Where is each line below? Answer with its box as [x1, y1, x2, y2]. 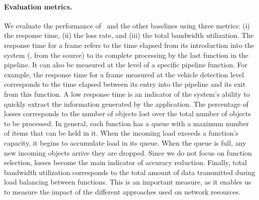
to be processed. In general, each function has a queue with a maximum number [4, 118, 249, 128]
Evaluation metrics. [4, 1, 72, 11]
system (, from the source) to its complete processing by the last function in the [4, 49, 249, 60]
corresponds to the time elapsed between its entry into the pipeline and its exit [4, 79, 246, 89]
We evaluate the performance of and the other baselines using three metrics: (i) [4, 20, 250, 30]
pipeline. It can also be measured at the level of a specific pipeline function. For [4, 59, 248, 70]
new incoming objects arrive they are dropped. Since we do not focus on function [4, 147, 252, 158]
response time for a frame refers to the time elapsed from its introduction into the [4, 39, 255, 50]
